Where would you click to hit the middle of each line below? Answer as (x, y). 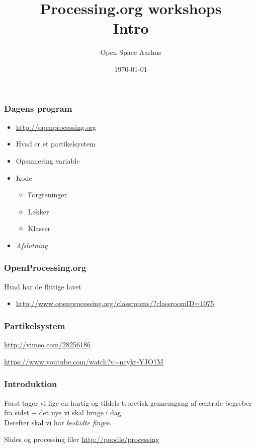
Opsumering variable (48, 160)
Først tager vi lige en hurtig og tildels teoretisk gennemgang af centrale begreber (128, 402)
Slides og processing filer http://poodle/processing (82, 439)
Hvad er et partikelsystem (56, 144)
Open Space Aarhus (131, 52)
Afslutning (32, 245)
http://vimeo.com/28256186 (47, 345)
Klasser (39, 228)
